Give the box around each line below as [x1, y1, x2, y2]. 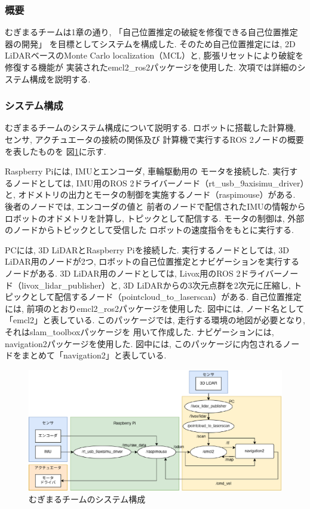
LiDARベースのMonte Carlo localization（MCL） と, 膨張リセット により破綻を [5, 49, 304, 62]
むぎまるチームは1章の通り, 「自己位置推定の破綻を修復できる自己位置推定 [5, 26, 298, 38]
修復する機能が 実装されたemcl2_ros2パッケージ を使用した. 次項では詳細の [5, 61, 297, 73]
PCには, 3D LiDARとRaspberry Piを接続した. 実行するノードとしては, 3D [5, 243, 289, 256]
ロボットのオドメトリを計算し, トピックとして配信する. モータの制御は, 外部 [5, 211, 305, 224]
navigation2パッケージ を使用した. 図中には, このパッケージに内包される [5, 337, 283, 349]
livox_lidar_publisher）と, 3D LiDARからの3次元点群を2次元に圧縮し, [21, 278, 291, 291]
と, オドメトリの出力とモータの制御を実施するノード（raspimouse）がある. [5, 188, 296, 201]
